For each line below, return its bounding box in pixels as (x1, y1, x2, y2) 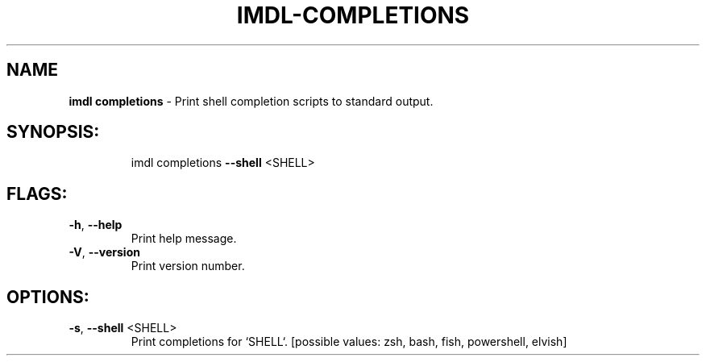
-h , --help (69, 218, 123, 232)
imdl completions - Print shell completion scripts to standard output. (69, 94, 434, 108)
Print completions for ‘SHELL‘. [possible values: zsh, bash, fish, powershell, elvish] (131, 335, 567, 349)
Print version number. (131, 259, 245, 273)
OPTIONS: (6, 286, 89, 307)
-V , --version (69, 245, 140, 260)
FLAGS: (6, 183, 68, 204)
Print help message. (131, 231, 237, 246)
